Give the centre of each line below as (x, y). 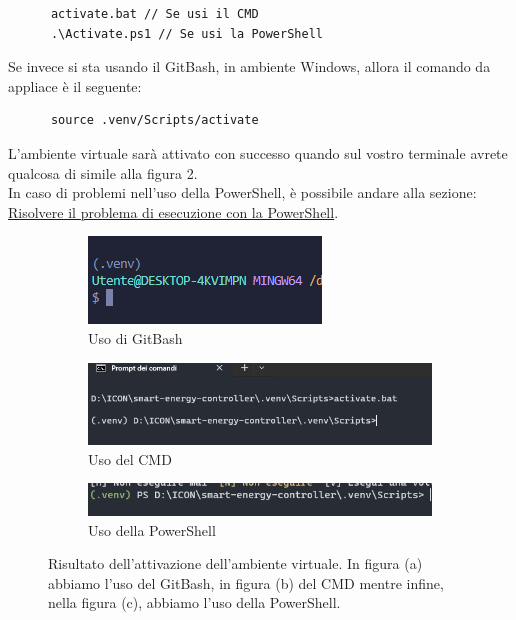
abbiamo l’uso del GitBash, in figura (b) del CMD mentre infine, (246, 582)
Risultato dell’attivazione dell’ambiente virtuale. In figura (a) (235, 563)
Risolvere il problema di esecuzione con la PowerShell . (173, 211)
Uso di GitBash (135, 337)
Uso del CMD (130, 458)
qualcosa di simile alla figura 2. (103, 172)
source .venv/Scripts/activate (154, 120)
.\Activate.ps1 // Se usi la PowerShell (186, 33)
